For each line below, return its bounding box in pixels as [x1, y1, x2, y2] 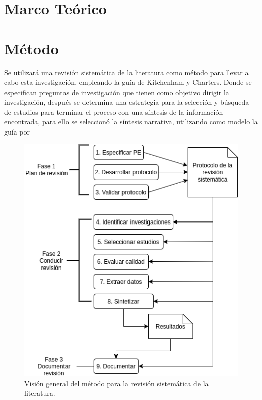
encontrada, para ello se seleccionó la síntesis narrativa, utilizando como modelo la [4, 116, 258, 127]
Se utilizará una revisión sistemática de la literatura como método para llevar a [4, 67, 249, 77]
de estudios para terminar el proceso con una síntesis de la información [4, 106, 223, 117]
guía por [4, 126, 30, 137]
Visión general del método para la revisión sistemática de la [24, 378, 209, 388]
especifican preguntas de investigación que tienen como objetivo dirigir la [4, 86, 229, 97]
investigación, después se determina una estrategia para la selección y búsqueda [4, 97, 249, 107]
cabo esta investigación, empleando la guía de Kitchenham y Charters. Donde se [4, 77, 252, 87]
